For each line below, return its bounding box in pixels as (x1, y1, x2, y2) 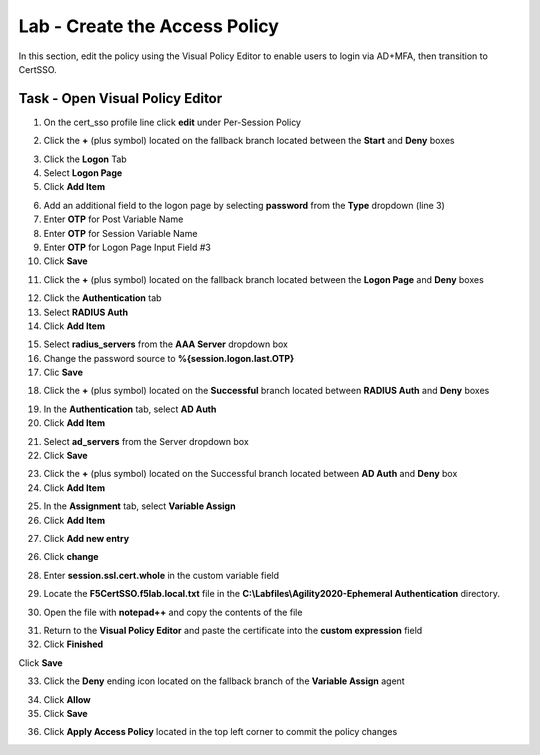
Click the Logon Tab (43, 153, 127, 165)
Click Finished (43, 638, 104, 650)
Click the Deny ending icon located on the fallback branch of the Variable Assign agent (43, 675, 405, 687)
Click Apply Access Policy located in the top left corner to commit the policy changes (43, 726, 398, 738)
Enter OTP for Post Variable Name (43, 213, 184, 225)
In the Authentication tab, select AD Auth (43, 403, 217, 415)
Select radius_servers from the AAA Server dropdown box (43, 338, 289, 350)
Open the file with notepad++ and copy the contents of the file (43, 606, 303, 618)
